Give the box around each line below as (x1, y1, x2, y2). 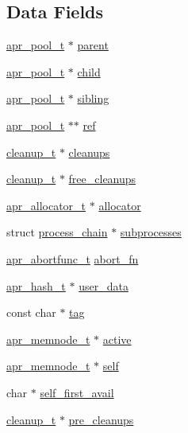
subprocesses (120, 224, 182, 240)
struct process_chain (6, 224, 108, 240)
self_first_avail (40, 384, 114, 400)
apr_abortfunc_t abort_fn (6, 250, 139, 267)
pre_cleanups (68, 411, 134, 427)
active (102, 330, 132, 347)
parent (77, 37, 109, 53)
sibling (77, 90, 109, 107)
